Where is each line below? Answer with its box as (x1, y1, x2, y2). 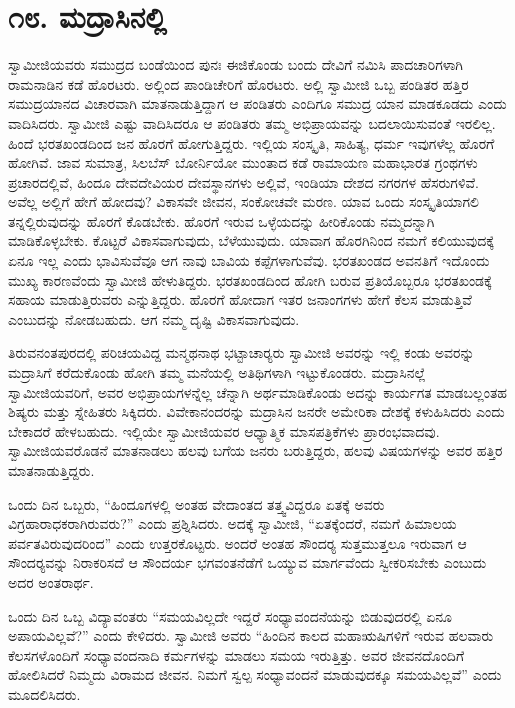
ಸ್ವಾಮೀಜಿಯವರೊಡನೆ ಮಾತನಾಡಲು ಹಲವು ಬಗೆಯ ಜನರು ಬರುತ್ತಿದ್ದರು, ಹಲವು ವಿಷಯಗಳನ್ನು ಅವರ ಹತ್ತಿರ (8, 440, 503, 461)
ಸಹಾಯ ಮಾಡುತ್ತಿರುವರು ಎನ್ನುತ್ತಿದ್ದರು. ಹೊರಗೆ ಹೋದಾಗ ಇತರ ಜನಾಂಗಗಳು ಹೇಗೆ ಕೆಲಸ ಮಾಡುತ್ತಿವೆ (8, 289, 472, 310)
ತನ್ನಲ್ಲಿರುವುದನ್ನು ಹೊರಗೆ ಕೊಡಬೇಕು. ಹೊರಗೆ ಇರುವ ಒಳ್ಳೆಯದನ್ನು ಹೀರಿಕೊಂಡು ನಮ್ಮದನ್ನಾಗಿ (8, 210, 435, 231)
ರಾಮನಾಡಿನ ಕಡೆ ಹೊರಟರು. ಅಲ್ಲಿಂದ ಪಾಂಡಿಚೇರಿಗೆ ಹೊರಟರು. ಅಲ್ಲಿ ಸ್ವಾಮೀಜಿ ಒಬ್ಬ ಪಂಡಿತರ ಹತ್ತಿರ (8, 73, 469, 94)
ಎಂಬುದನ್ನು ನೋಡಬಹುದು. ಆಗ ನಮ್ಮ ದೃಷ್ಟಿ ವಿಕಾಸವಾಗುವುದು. (8, 308, 300, 329)
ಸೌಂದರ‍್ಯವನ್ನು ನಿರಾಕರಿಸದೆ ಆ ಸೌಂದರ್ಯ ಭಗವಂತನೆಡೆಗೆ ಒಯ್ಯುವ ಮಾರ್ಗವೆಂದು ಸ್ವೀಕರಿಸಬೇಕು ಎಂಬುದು (8, 552, 487, 573)
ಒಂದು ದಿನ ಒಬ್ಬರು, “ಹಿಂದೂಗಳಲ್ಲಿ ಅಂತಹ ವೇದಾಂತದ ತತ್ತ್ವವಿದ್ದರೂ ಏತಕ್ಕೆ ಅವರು (8, 493, 385, 514)
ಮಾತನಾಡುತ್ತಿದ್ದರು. (8, 460, 95, 480)
